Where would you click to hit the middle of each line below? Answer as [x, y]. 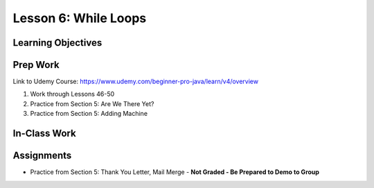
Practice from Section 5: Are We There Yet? [92, 103]
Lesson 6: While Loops [80, 18]
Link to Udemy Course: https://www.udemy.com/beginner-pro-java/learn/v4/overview [136, 82]
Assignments [42, 156]
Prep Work [36, 65]
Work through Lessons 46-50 [72, 94]
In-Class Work [44, 134]
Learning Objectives [57, 43]
